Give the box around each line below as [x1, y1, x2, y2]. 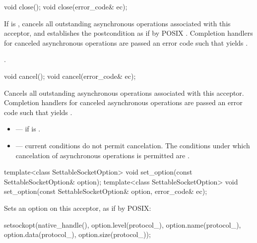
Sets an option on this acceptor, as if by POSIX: [4, 202, 151, 213]
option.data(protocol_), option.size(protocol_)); [4, 229, 151, 240]
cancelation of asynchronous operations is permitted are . [15, 150, 190, 160]
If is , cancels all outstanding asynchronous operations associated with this [4, 18, 231, 28]
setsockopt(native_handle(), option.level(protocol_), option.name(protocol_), [4, 219, 241, 230]
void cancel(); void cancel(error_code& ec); [4, 70, 136, 81]
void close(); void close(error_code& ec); [4, 1, 128, 11]
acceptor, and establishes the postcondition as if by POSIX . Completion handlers [4, 28, 253, 38]
